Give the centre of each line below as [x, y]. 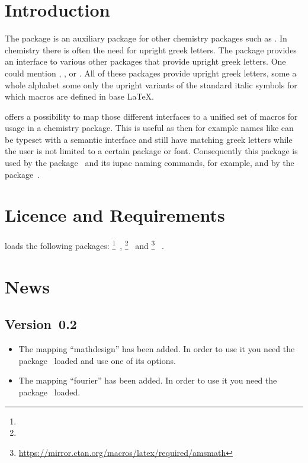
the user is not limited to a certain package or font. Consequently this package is [151, 151]
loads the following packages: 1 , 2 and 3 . [84, 245]
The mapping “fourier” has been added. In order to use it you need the [148, 380]
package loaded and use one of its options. [97, 360]
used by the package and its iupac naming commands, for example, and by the [150, 163]
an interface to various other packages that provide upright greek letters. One [145, 61]
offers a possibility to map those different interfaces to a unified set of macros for [151, 116]
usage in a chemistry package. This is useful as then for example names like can [149, 128]
